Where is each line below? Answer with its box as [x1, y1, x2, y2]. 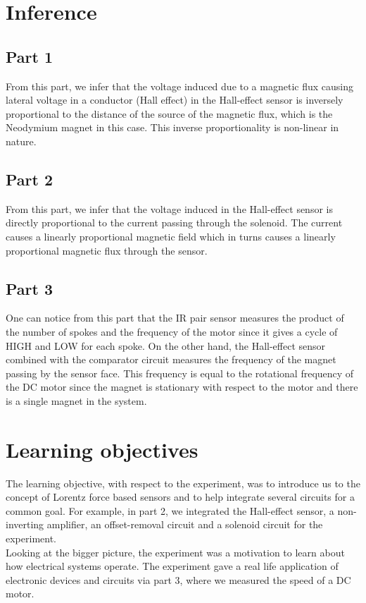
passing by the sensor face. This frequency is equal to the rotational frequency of [6, 365, 354, 380]
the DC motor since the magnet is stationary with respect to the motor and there [6, 379, 358, 394]
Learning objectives [6, 434, 198, 463]
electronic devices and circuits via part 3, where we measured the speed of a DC [6, 572, 351, 587]
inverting [6, 517, 44, 532]
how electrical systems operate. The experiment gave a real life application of [6, 559, 339, 573]
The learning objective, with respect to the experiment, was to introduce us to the [6, 475, 360, 490]
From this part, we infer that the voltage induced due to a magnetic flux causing [6, 78, 353, 93]
